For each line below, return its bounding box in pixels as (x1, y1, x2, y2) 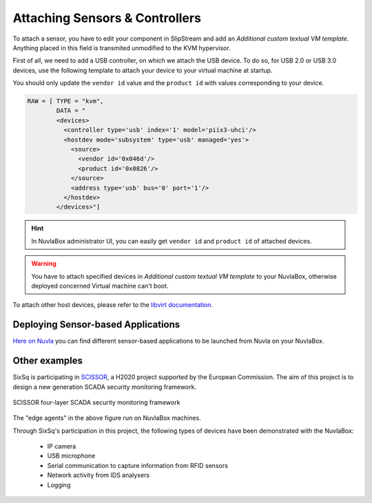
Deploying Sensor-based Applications (12, 319, 180, 330)
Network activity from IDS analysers (47, 471, 150, 480)
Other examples (12, 355, 83, 367)
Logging (47, 480, 71, 489)
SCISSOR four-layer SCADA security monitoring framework (12, 398, 180, 406)
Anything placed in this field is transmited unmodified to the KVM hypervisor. (12, 43, 231, 52)
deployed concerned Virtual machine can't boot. (31, 281, 169, 290)
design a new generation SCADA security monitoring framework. (12, 383, 196, 391)
